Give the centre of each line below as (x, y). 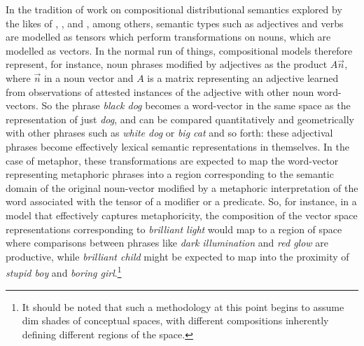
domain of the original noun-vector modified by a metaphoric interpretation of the (182, 187)
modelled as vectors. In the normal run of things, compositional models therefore (179, 50)
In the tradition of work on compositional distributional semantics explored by (174, 9)
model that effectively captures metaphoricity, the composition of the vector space (182, 215)
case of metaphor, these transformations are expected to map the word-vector (172, 160)
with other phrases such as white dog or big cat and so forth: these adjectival (169, 133)
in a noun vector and (89, 77)
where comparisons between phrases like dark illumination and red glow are (167, 243)
